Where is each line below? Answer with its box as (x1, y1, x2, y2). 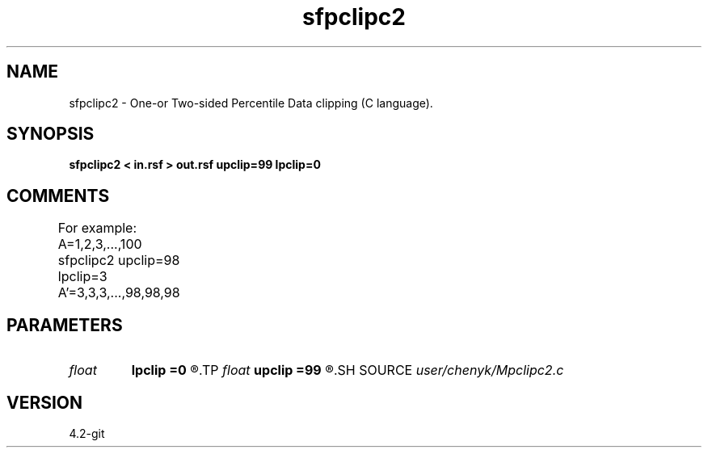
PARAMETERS (6, 314, 123, 335)
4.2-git (69, 426, 105, 440)
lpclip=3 (57, 268, 107, 285)
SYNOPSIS (6, 124, 95, 145)
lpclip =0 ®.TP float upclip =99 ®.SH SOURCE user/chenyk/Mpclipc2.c (131, 362, 564, 379)
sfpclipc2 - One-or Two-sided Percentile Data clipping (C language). (69, 95, 433, 110)
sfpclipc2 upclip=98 (57, 252, 180, 269)
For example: (57, 220, 137, 237)
